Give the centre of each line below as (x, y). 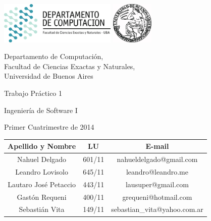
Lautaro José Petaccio (42, 184)
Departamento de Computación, (54, 56)
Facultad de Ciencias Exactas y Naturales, (70, 66)
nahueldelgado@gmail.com (157, 159)
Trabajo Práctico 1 (33, 93)
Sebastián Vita (42, 209)
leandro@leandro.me (157, 171)
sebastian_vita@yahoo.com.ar (157, 209)
